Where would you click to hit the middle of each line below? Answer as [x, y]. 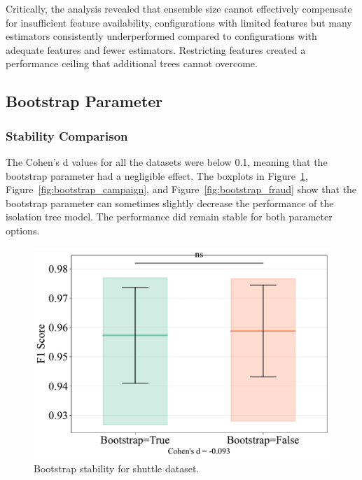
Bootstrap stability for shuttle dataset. [117, 468]
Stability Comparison [67, 135]
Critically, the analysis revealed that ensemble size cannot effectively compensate [179, 8]
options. [23, 230]
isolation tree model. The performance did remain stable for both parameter [169, 217]
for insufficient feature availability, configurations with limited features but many [179, 22]
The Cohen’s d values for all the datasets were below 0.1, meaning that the [167, 161]
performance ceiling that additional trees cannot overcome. [132, 63]
